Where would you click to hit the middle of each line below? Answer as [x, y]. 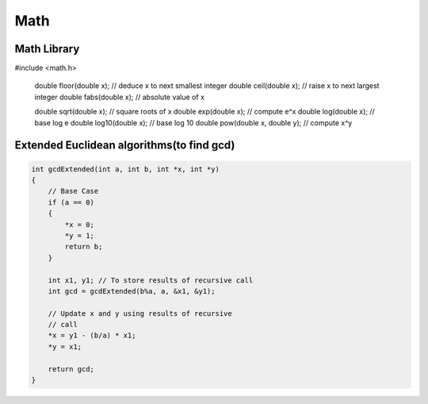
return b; [84, 247]
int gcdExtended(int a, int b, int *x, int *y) [125, 169]
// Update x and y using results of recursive [140, 313]
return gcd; [71, 369]
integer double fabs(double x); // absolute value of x [120, 97]
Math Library [47, 49]
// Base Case [73, 191]
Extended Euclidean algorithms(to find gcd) [125, 146]
